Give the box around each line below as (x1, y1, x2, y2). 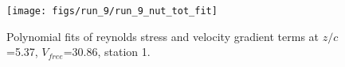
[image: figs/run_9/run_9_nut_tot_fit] (6, 6, 218, 17)
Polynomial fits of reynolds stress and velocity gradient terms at (6, 28, 320, 44)
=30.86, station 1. (63, 43, 151, 60)
